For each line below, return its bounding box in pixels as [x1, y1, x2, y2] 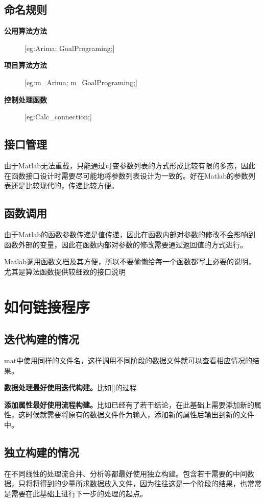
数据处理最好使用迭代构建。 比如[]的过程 [4, 382, 137, 393]
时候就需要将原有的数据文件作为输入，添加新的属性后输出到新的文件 [25, 409, 254, 420]
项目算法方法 [4, 60, 47, 70]
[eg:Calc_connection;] [25, 111, 92, 122]
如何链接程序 [4, 296, 90, 317]
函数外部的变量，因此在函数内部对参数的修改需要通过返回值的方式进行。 [4, 239, 247, 249]
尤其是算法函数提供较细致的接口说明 [4, 266, 126, 277]
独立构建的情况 [4, 444, 79, 460]
